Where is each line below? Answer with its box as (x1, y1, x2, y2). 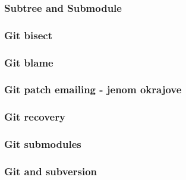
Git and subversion (4, 163, 97, 178)
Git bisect (4, 27, 52, 42)
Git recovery (4, 109, 65, 124)
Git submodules (4, 137, 81, 151)
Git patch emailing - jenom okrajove (4, 82, 182, 97)
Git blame (4, 55, 53, 70)
